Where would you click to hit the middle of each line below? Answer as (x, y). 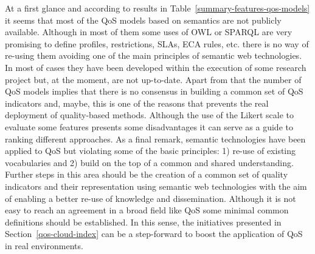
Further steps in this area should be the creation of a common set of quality (147, 174)
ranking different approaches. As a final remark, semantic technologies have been (155, 139)
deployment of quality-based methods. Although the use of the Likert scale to (149, 115)
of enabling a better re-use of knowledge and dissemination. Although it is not (151, 198)
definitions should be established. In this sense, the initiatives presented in (143, 222)
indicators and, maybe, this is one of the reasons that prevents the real (137, 103)
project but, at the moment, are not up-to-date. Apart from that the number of (153, 79)
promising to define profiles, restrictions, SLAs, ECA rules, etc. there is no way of (157, 43)
